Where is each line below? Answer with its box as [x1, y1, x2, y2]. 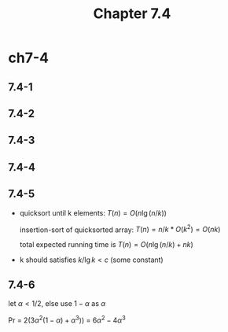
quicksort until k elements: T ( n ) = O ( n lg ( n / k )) [19, 208, 167, 217]
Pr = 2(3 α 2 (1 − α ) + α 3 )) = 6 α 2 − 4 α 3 [8, 314, 126, 325]
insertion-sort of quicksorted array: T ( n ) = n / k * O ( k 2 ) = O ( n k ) [19, 223, 221, 234]
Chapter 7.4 [93, 5, 171, 23]
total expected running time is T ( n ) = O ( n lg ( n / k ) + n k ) [19, 240, 194, 249]
